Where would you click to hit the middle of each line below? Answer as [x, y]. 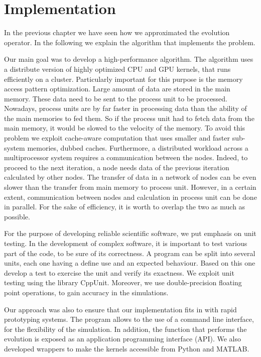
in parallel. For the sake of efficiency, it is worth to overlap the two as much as [125, 207]
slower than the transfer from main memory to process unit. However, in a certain [130, 187]
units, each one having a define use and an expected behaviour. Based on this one [130, 263]
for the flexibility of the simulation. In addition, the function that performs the [125, 329]
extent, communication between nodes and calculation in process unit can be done [130, 197]
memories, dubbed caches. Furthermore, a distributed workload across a [138, 147]
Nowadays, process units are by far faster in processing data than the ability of [125, 108]
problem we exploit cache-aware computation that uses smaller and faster [117, 138]
